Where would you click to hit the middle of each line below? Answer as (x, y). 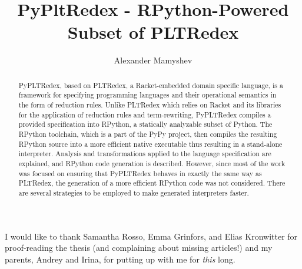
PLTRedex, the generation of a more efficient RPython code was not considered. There (152, 183)
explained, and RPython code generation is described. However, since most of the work (152, 163)
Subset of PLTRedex (153, 32)
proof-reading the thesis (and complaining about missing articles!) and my (139, 248)
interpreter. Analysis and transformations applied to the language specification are (145, 154)
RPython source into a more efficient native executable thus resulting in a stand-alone (150, 144)
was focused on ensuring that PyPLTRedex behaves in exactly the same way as (140, 173)
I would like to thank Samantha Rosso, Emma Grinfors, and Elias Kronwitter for (151, 236)
